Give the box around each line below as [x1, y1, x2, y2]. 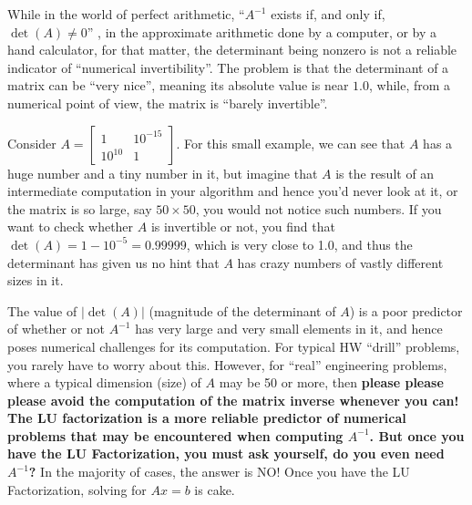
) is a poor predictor [349, 301, 463, 320]
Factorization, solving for [7, 479, 147, 499]
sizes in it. [7, 271, 64, 290]
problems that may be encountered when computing [7, 426, 344, 445]
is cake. [194, 479, 235, 499]
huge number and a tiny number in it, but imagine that [7, 163, 318, 182]
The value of [7, 301, 77, 320]
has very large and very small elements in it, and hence [135, 319, 443, 338]
